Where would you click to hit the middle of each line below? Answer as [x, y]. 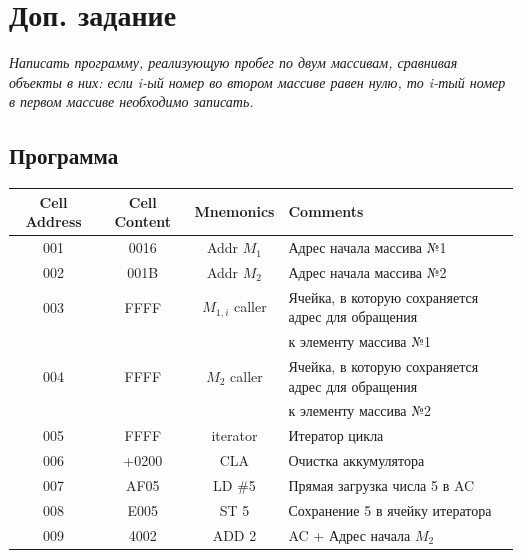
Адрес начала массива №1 [367, 247]
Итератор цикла [336, 435]
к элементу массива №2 [360, 410]
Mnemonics [234, 211]
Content [143, 221]
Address [53, 221]
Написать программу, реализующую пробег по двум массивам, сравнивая [233, 62]
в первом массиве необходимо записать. [131, 101]
